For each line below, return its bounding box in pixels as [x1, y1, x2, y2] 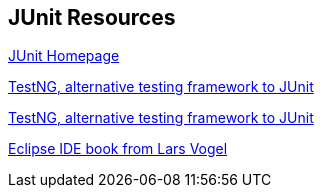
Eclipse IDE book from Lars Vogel [8, 140, 228, 158]
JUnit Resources [8, 5, 176, 30]
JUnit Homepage [8, 47, 120, 65]
